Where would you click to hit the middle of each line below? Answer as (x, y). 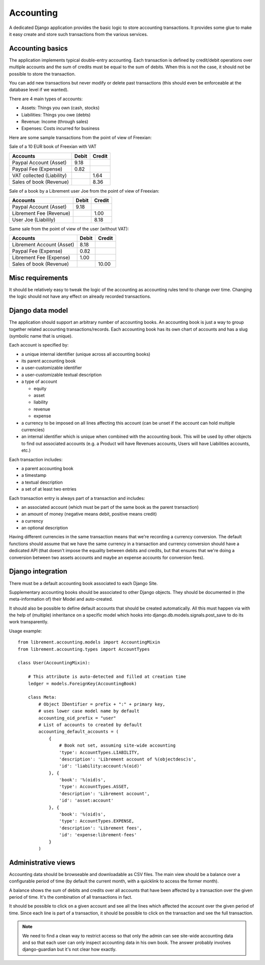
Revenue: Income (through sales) (55, 121)
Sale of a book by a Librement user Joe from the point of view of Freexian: (84, 191)
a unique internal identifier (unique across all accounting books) (86, 354)
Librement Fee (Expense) (41, 258)
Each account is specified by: (39, 345)
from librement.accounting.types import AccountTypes (84, 649)
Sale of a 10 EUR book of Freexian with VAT (53, 146)
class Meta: (42, 697)
